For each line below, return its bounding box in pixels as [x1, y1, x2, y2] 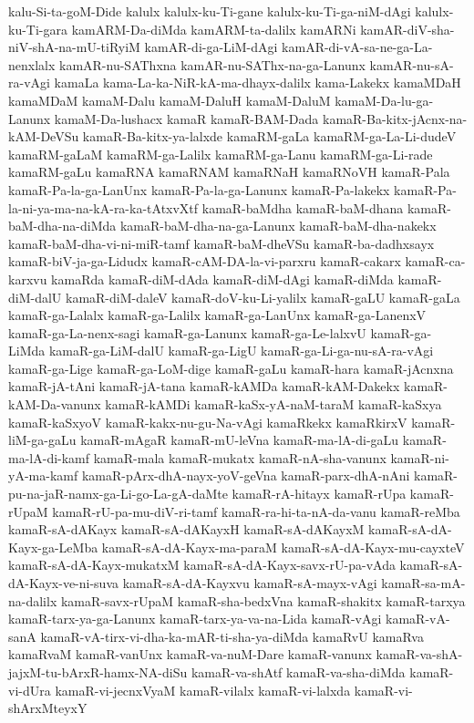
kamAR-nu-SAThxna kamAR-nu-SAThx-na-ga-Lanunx [59, 55, 366, 74]
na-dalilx [8, 591, 57, 610]
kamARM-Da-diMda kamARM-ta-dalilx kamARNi [71, 19, 356, 38]
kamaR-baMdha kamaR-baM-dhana [201, 198, 404, 217]
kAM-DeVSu [8, 127, 79, 146]
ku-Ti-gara [8, 19, 67, 38]
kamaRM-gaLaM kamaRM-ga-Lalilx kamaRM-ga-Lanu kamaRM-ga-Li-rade [8, 144, 433, 163]
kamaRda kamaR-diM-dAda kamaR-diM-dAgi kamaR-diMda [51, 269, 394, 288]
